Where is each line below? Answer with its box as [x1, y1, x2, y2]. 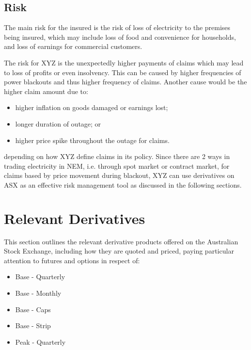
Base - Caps [15, 304, 51, 314]
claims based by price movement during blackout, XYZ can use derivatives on [4, 170, 235, 180]
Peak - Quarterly [15, 336, 66, 347]
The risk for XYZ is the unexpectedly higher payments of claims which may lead [4, 57, 244, 67]
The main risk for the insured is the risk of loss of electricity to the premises [4, 22, 231, 32]
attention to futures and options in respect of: [4, 255, 140, 265]
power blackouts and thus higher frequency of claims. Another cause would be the [4, 77, 247, 87]
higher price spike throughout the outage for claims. [15, 135, 170, 145]
